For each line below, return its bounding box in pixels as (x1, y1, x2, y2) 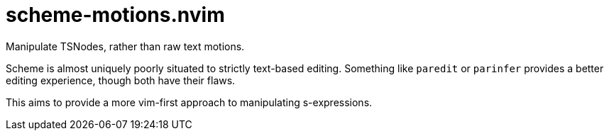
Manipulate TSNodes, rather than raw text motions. (6, 40, 245, 52)
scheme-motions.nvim (6, 3, 225, 27)
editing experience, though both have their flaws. (6, 74, 236, 86)
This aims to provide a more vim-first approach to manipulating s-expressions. (6, 96, 373, 108)
